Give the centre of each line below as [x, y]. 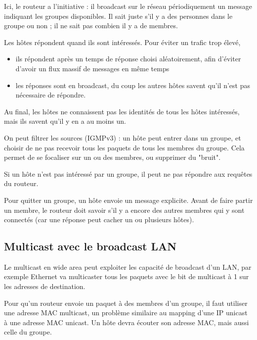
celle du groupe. [28, 332]
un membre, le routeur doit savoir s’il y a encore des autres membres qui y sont [124, 210]
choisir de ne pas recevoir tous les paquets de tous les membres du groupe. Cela [124, 147]
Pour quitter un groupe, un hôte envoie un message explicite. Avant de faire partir [128, 200]
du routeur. [21, 183]
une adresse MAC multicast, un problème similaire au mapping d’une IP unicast [126, 313]
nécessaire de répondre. [51, 95]
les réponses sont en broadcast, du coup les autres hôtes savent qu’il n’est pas [133, 85]
